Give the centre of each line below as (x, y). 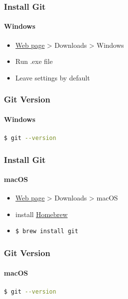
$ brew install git (47, 231)
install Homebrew (41, 214)
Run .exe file (34, 61)
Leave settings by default (53, 77)
